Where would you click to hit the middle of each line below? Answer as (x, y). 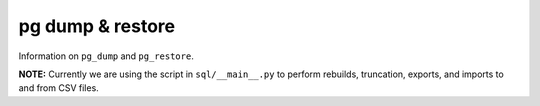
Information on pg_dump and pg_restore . (106, 56)
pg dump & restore (96, 26)
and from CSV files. (58, 88)
